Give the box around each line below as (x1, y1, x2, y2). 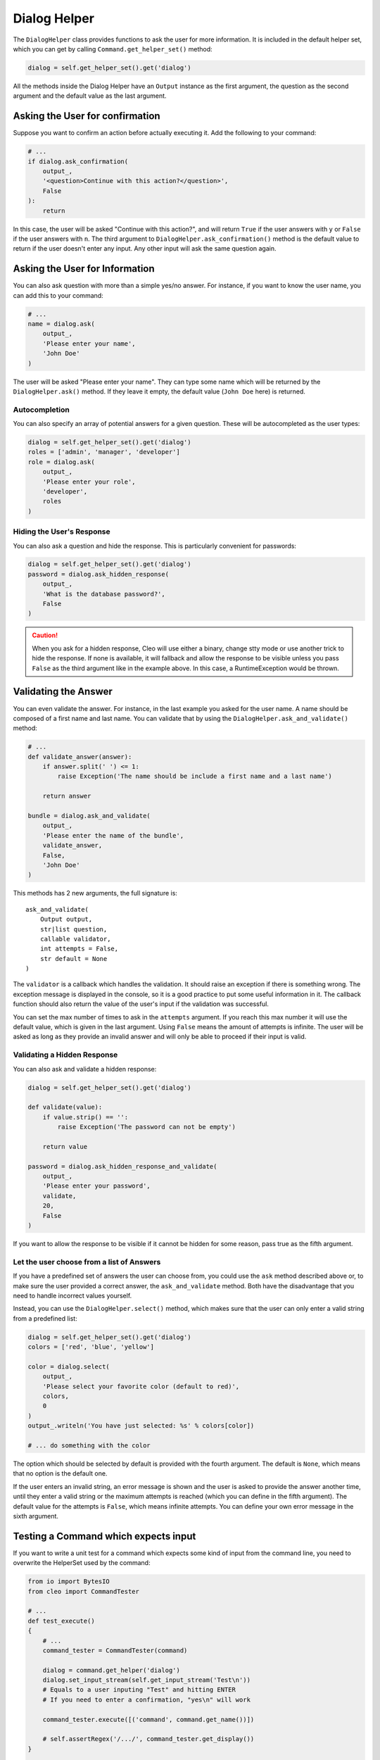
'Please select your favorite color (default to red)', (42, 1382, 240, 1390)
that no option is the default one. (13, 1469, 108, 1478)
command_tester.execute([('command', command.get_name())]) (42, 1715, 255, 1723)
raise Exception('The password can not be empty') (57, 1123, 236, 1131)
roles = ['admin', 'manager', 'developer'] (27, 448, 181, 456)
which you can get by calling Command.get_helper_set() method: (13, 44, 213, 53)
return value (42, 1143, 88, 1150)
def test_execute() (27, 1616, 95, 1625)
